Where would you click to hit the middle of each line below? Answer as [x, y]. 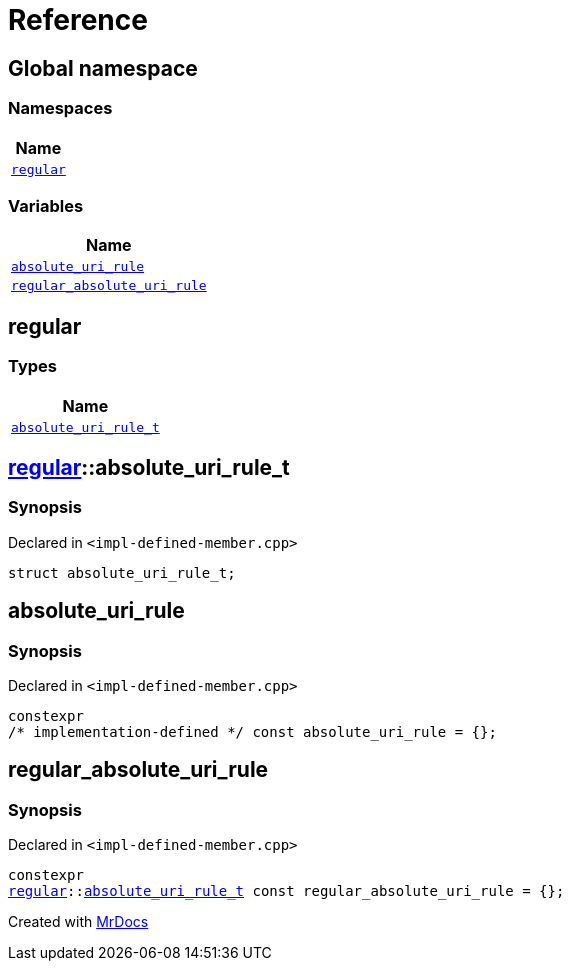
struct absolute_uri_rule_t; [122, 572]
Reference [78, 20]
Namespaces [60, 108]
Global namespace [103, 68]
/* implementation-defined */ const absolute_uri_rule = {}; [252, 731]
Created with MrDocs [78, 922]
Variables [46, 205]
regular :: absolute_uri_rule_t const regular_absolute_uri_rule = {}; [286, 891]
